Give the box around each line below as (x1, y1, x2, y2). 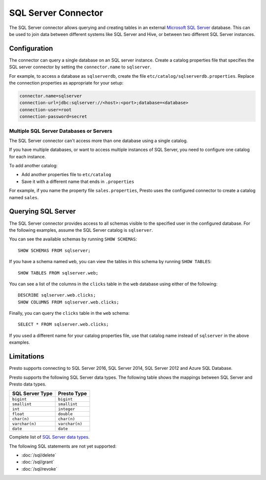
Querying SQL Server (9, 207, 76, 216)
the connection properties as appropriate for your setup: (9, 80, 124, 86)
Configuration (9, 44, 53, 53)
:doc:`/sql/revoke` (21, 466, 58, 472)
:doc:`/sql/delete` (21, 452, 57, 458)
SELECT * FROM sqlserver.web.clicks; (18, 322, 109, 327)
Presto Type (58, 390, 87, 397)
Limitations (9, 352, 44, 361)
